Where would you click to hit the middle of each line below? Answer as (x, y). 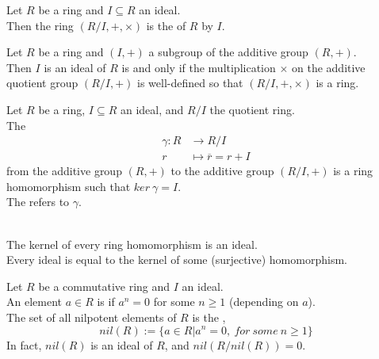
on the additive (329, 67)
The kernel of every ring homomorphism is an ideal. (132, 244)
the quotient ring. (252, 109)
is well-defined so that (190, 83)
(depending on (264, 302)
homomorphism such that (69, 186)
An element (34, 302)
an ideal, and (152, 109)
